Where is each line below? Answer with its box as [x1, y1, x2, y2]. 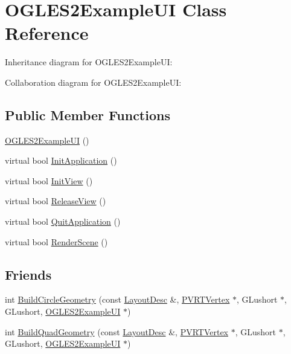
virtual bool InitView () [5, 174, 93, 187]
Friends [5, 265, 52, 283]
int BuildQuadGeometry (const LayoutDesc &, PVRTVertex [5, 325, 229, 338]
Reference [5, 21, 89, 45]
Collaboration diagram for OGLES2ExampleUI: [5, 76, 182, 88]
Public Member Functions [5, 105, 170, 124]
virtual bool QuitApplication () [5, 215, 121, 228]
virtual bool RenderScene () [5, 235, 108, 248]
